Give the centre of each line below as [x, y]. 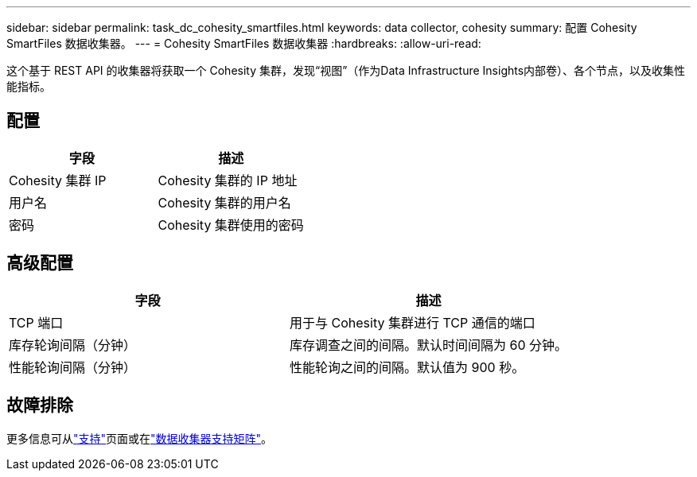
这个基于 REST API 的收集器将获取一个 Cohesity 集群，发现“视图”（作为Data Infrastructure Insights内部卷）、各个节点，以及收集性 [346, 70]
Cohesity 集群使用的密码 [231, 225]
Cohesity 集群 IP [58, 180]
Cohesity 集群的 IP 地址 [228, 180]
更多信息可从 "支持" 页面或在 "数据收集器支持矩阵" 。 [140, 438]
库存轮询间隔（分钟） [73, 345]
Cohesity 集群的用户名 [224, 202]
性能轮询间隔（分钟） [73, 367]
